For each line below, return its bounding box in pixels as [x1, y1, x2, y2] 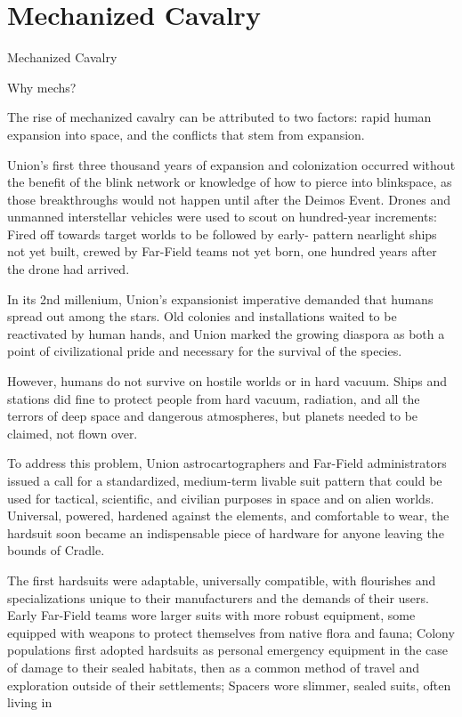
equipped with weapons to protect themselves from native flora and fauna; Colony [7, 623, 455, 641]
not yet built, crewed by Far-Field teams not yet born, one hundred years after [7, 242, 437, 261]
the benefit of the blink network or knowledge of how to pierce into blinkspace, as [7, 173, 452, 191]
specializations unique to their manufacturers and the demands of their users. [7, 588, 429, 607]
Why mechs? [7, 77, 77, 96]
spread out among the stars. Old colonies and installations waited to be [7, 307, 397, 326]
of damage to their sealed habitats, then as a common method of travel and [7, 657, 420, 676]
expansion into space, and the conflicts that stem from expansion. [7, 125, 365, 143]
